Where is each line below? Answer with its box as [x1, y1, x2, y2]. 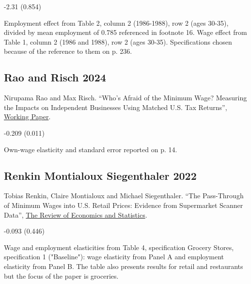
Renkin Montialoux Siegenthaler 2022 [4, 168, 197, 183]
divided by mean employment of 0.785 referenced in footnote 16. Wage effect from [4, 27, 247, 37]
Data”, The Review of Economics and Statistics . [4, 209, 147, 220]
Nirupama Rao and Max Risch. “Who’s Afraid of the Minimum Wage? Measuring [4, 93, 247, 103]
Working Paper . [4, 111, 51, 122]
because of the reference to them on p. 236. [4, 46, 132, 56]
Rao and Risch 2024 [4, 70, 106, 85]
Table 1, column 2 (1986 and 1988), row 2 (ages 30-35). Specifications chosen [4, 36, 232, 47]
